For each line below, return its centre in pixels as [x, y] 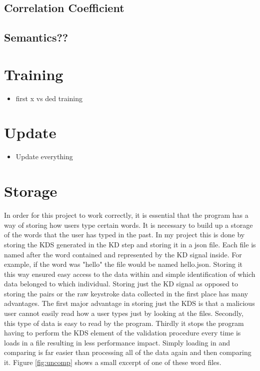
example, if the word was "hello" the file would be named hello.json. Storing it [123, 264]
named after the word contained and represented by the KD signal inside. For [123, 254]
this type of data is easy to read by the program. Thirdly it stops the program [124, 323]
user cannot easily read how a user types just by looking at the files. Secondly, [124, 313]
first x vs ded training [49, 98]
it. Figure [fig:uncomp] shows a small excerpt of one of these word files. [113, 362]
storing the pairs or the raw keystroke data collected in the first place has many [126, 293]
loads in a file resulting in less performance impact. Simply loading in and [117, 342]
